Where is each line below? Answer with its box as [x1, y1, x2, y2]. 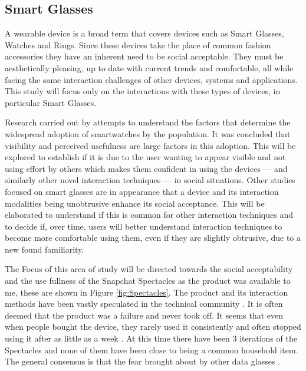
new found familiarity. [5, 243, 84, 255]
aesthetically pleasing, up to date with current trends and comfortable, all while [5, 61, 294, 74]
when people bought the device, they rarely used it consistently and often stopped [5, 320, 301, 333]
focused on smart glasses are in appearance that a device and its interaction [5, 185, 279, 197]
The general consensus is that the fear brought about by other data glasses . [5, 355, 280, 367]
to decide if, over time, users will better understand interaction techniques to [5, 220, 282, 232]
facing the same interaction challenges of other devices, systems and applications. [5, 73, 298, 85]
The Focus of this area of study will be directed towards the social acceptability [5, 263, 293, 275]
